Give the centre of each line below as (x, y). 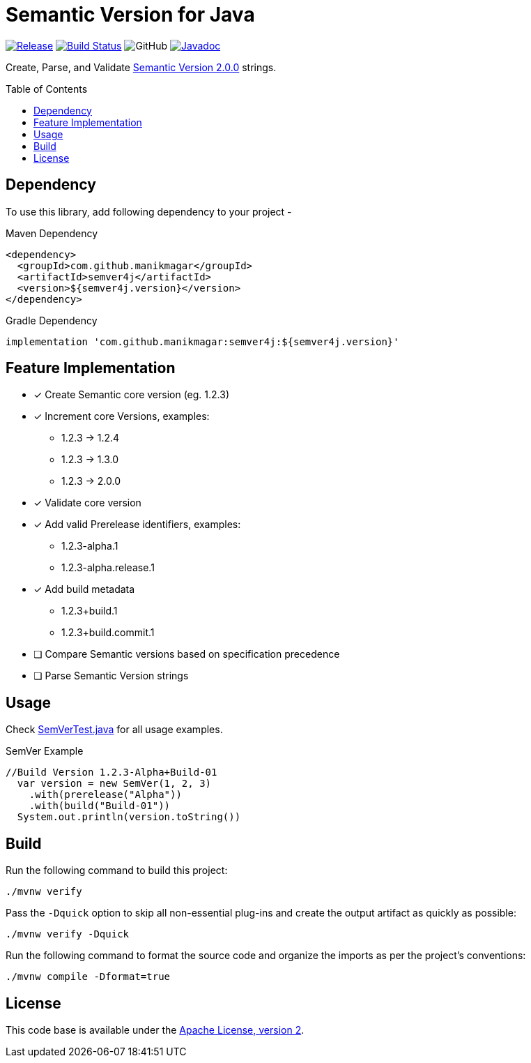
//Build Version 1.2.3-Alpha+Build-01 (111, 772)
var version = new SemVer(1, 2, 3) (114, 784)
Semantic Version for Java (130, 15)
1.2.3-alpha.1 (90, 546)
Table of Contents (47, 89)
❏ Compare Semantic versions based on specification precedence (187, 654)
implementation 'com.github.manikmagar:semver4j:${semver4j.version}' (202, 341)
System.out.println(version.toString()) (129, 817)
